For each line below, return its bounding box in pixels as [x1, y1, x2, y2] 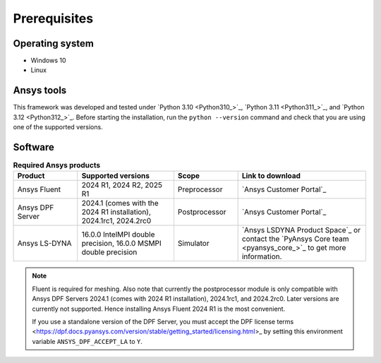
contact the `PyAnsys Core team [241, 234, 349, 244]
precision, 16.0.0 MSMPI [81, 239, 162, 249]
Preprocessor [177, 184, 223, 194]
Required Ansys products [13, 160, 101, 170]
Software [13, 141, 54, 153]
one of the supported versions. [13, 123, 103, 131]
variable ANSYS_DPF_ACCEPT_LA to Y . [32, 337, 143, 345]
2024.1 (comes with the [81, 198, 159, 208]
